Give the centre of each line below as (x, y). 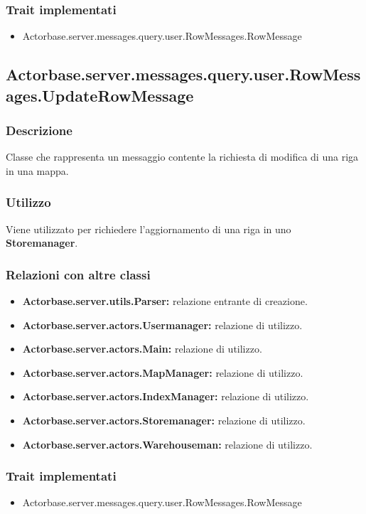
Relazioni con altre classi (78, 274)
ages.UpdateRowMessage (100, 95)
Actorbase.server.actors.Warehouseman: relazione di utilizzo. (167, 444)
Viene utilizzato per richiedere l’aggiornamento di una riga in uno (149, 229)
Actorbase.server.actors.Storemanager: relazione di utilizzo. (164, 420)
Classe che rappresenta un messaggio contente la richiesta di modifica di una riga (182, 157)
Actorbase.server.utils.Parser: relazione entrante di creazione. (165, 301)
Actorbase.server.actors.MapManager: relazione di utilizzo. (163, 372)
